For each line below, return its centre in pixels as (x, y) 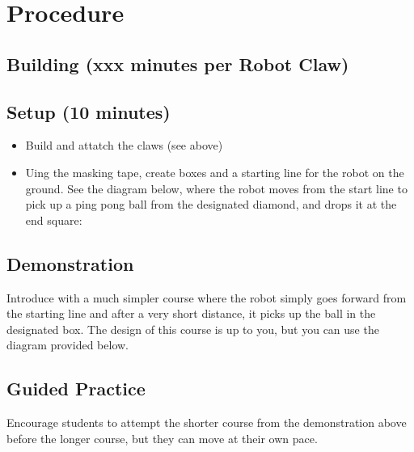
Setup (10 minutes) (89, 111)
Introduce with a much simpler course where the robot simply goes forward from (207, 297)
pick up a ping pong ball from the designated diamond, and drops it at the (211, 204)
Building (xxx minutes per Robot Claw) (178, 63)
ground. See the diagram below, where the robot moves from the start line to (216, 188)
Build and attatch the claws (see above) (124, 145)
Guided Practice (76, 389)
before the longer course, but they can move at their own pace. (162, 438)
